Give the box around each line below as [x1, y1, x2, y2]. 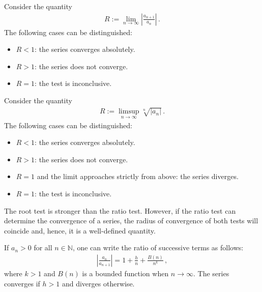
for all [34, 242, 52, 253]
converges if [4, 278, 40, 288]
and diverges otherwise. [62, 278, 135, 288]
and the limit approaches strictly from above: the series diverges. [37, 171, 239, 182]
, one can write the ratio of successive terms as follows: [72, 242, 244, 253]
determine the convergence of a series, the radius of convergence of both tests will [4, 215, 258, 226]
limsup [118, 108, 139, 115]
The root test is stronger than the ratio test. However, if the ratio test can [4, 205, 236, 216]
